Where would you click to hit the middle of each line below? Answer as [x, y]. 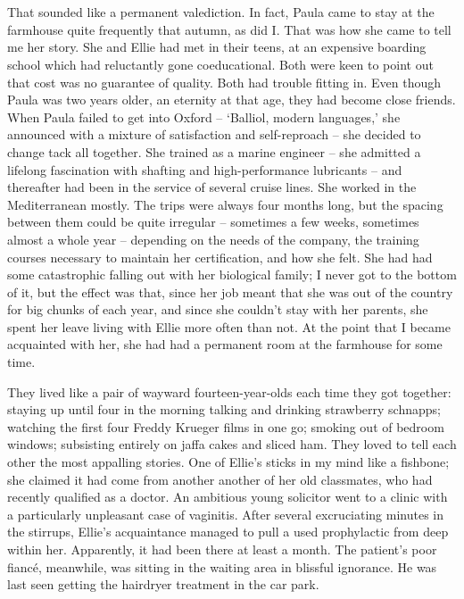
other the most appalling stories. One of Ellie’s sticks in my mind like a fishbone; [228, 462]
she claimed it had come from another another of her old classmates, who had [220, 479]
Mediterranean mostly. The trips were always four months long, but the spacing [225, 204]
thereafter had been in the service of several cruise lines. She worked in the [212, 187]
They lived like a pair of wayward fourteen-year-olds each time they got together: [229, 391]
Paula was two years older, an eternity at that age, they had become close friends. [232, 100]
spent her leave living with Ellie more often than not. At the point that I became [229, 326]
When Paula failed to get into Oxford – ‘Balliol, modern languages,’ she [204, 116]
